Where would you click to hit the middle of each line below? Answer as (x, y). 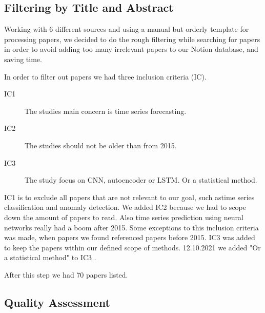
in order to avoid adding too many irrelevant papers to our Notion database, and (131, 49)
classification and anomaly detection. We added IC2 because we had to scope (125, 207)
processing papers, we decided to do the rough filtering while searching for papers (132, 39)
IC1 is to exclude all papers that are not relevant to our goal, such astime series (129, 197)
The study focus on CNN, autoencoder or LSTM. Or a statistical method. (141, 180)
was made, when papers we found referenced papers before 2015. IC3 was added (130, 237)
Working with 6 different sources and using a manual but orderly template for (127, 29)
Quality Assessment (57, 302)
